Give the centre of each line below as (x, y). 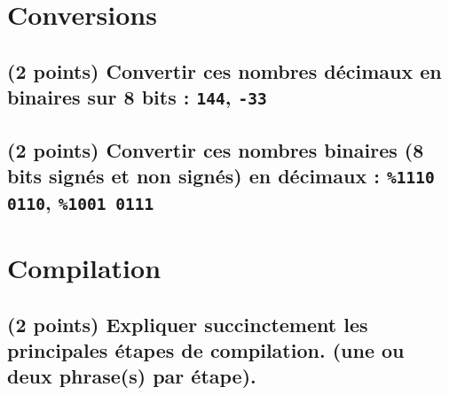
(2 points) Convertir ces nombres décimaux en (224, 70)
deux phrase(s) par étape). (132, 376)
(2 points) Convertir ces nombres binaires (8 (216, 149)
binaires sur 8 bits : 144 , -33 (137, 97)
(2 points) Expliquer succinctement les (188, 324)
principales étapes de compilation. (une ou (206, 350)
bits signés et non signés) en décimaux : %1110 (221, 175)
